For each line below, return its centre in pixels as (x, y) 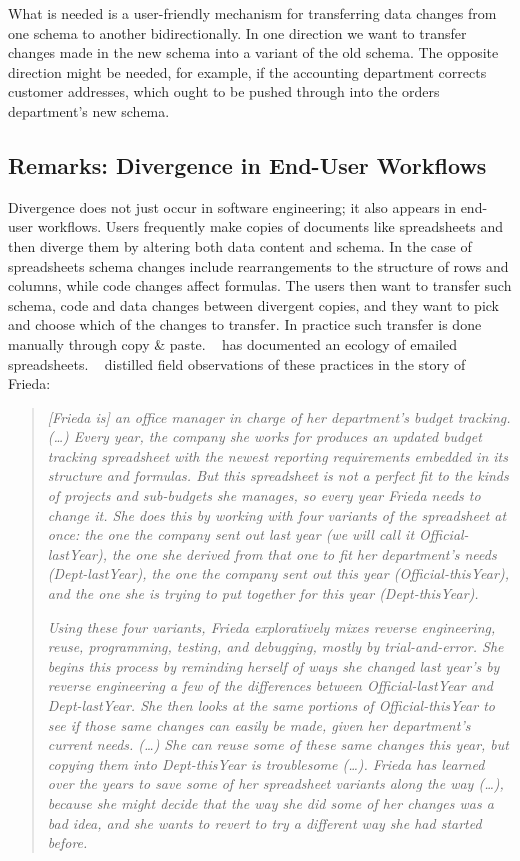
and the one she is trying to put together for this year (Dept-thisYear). (263, 593)
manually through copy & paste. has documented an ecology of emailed (232, 343)
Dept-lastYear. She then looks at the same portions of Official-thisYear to (271, 705)
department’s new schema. (89, 110)
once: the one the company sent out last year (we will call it (231, 534)
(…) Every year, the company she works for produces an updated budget (264, 436)
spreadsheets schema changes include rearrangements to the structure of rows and (258, 265)
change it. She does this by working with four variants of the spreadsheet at (277, 514)
